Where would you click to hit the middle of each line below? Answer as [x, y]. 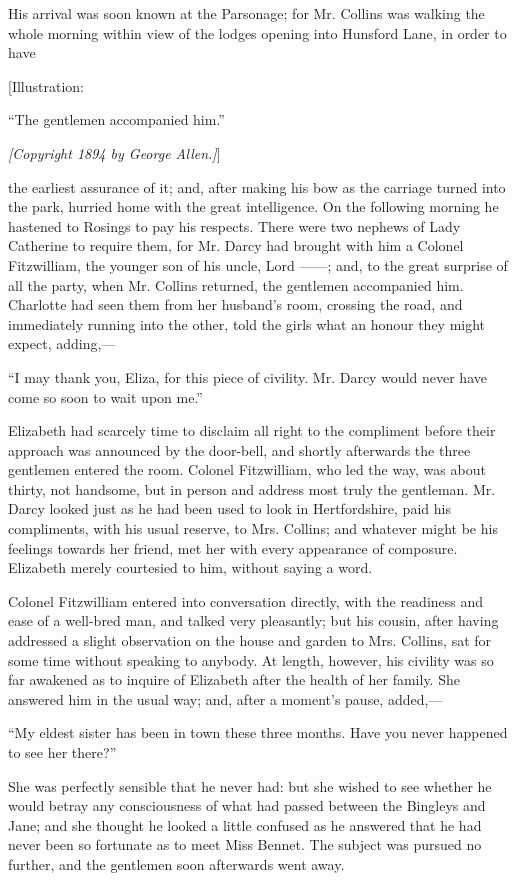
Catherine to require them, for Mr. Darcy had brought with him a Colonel [236, 245]
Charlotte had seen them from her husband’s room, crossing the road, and [235, 304]
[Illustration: [46, 85]
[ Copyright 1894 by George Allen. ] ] [114, 152]
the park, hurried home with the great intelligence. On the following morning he [253, 206]
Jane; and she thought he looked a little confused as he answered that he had [245, 824]
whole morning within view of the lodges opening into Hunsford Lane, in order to [257, 32]
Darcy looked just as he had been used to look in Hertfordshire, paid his [229, 508]
